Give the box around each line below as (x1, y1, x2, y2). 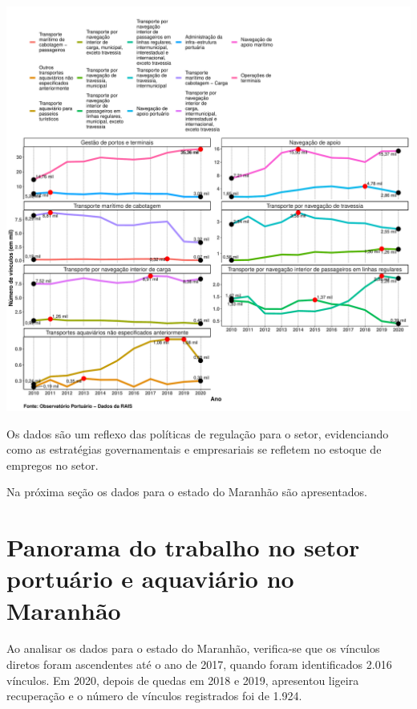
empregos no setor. (6, 456, 99, 473)
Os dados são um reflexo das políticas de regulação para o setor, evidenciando (6, 425, 389, 442)
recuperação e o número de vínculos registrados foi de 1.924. (6, 687, 302, 704)
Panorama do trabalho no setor (6, 531, 360, 564)
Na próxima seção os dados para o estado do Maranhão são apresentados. (6, 483, 367, 500)
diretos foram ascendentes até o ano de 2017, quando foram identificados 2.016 (6, 656, 392, 673)
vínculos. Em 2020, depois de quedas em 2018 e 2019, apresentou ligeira (6, 671, 359, 688)
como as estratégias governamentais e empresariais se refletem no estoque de (6, 441, 382, 458)
